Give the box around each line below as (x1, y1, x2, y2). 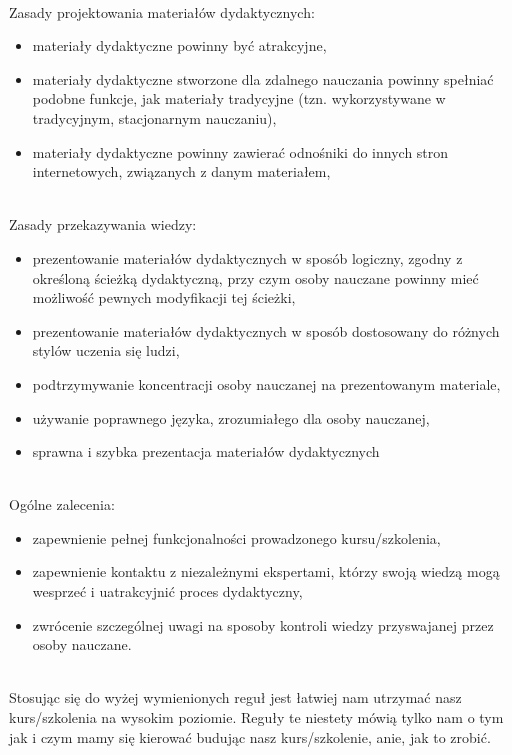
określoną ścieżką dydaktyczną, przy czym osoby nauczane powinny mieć (32, 267, 479, 288)
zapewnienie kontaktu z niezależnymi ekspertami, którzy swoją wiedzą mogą (32, 561, 500, 582)
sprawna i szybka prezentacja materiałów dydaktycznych (32, 441, 380, 462)
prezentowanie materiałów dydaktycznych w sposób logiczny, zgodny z (32, 247, 463, 268)
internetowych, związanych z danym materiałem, (32, 161, 331, 182)
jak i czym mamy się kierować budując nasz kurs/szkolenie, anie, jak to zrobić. (9, 726, 491, 747)
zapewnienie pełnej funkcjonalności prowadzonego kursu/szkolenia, (32, 527, 441, 548)
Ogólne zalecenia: (9, 494, 115, 515)
